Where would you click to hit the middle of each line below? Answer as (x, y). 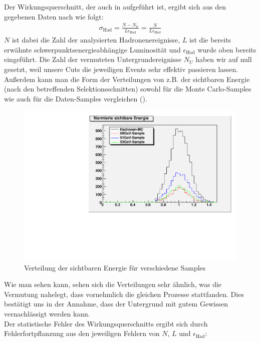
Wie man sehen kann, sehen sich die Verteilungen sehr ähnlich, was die (113, 284)
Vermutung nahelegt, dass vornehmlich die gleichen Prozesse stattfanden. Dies (124, 294)
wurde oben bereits (227, 49)
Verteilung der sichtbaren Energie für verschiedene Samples (115, 267)
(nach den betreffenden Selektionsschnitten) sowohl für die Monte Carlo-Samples (128, 89)
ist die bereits (210, 40)
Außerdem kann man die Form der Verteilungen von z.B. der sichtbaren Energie (127, 79)
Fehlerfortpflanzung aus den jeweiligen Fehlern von (82, 333)
